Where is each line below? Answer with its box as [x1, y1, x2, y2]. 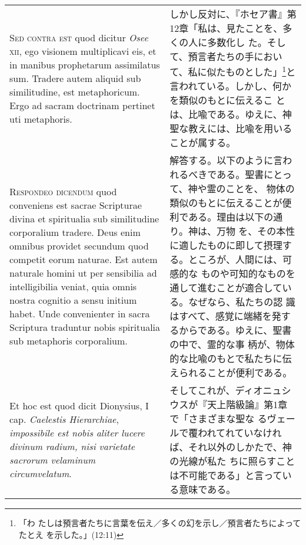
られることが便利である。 [179, 366, 292, 380]
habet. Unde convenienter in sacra [9, 307, 150, 321]
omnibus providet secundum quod [9, 239, 149, 253]
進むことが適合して [197, 281, 282, 295]
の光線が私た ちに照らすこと [169, 454, 295, 468]
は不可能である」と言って [169, 468, 282, 482]
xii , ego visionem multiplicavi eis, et [9, 44, 157, 58]
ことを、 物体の [225, 182, 295, 196]
